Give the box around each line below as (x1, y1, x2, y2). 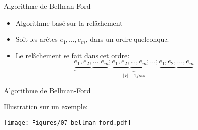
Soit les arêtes (15, 34, 58, 44)
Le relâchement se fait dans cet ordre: (15, 50, 130, 60)
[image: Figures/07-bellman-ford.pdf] (4, 119, 131, 126)
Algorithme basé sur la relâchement (15, 17, 123, 27)
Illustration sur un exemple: (4, 102, 88, 112)
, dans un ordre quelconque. (85, 34, 169, 44)
